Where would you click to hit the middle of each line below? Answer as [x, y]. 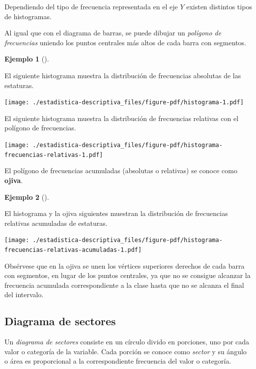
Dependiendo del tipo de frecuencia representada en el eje [91, 6]
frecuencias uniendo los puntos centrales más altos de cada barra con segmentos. [125, 42]
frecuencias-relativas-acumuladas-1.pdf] [73, 250]
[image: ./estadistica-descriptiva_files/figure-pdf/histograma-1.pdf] [124, 103]
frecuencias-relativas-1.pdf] [54, 155]
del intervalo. [24, 294]
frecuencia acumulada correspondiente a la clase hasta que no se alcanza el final [124, 285]
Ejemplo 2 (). [27, 197]
